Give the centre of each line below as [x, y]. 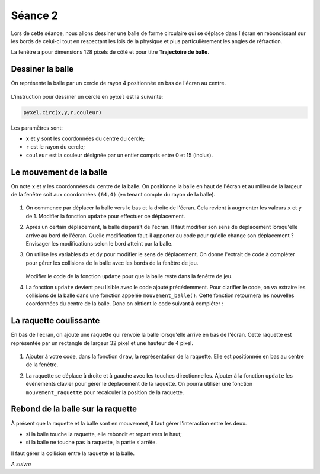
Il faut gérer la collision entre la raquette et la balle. [73, 453]
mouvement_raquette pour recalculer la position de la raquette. [105, 392]
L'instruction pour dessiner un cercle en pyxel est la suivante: [87, 96]
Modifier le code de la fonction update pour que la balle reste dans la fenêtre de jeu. [129, 276]
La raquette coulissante [55, 320]
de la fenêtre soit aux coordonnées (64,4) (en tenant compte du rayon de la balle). [113, 195]
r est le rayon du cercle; [55, 147]
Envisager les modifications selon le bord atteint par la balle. [99, 244]
